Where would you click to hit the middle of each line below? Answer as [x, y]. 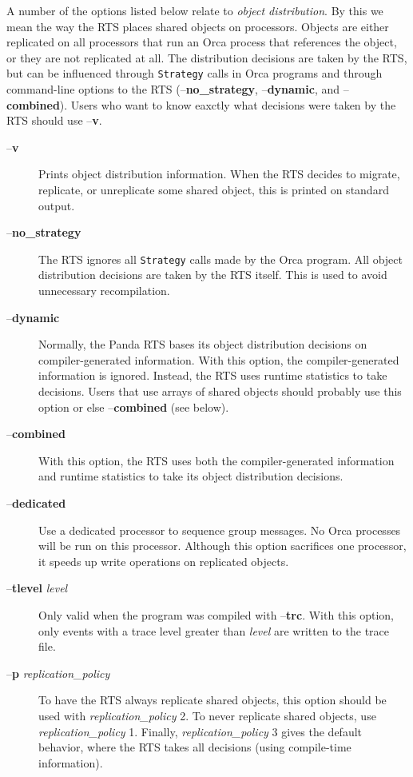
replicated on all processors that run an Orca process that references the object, [202, 42]
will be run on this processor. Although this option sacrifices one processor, [222, 546]
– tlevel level [37, 588]
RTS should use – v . [54, 120]
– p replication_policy [58, 673]
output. [57, 205]
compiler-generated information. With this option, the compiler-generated [219, 359]
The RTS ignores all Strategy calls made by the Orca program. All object [221, 259]
